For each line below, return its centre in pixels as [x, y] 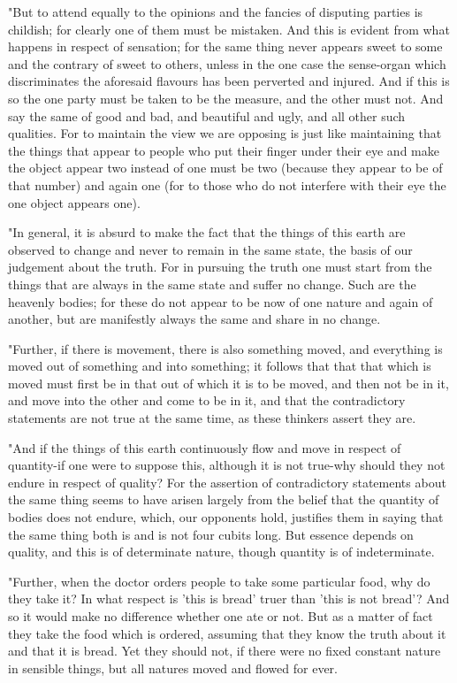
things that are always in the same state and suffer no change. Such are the [212, 284]
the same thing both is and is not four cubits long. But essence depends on [211, 534]
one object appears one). [74, 202]
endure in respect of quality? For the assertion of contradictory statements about [227, 482]
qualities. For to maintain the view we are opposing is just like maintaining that [225, 133]
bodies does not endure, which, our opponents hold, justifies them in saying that [226, 517]
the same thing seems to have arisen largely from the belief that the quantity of [224, 499]
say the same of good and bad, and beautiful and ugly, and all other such [207, 115]
